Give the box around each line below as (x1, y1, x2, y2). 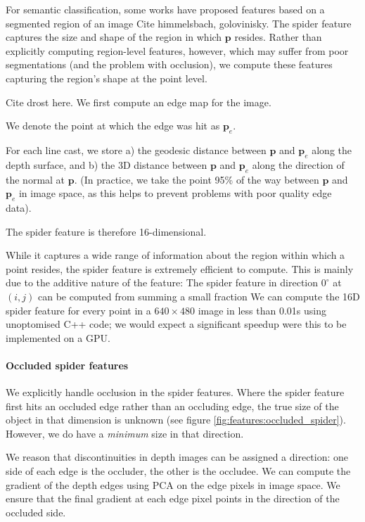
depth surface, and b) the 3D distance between (6, 157, 207, 172)
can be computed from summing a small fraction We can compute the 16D (37, 288, 360, 303)
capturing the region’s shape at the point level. (6, 70, 207, 85)
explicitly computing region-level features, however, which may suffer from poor (6, 43, 349, 58)
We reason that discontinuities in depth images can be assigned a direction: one (6, 450, 349, 464)
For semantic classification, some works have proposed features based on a (6, 2, 325, 16)
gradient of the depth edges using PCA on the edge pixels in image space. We (6, 477, 340, 492)
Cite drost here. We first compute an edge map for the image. (6, 94, 271, 109)
